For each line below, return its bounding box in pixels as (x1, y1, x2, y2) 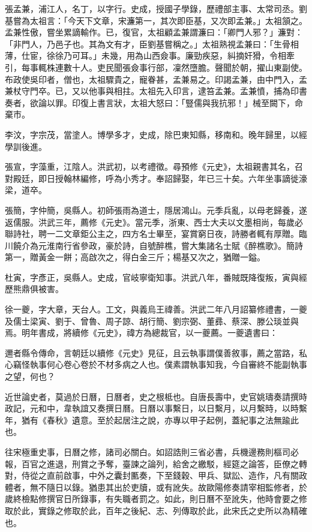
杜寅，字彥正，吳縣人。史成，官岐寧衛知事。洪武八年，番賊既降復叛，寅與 (5, 270, 299, 283)
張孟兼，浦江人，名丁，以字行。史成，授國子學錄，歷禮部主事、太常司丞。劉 (5, 2, 307, 14)
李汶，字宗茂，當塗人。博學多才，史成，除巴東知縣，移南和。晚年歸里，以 (5, 128, 299, 140)
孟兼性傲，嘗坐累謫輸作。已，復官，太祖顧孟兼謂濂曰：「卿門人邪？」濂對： (5, 26, 303, 38)
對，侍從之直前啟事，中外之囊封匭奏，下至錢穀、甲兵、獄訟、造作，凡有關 (5, 469, 299, 482)
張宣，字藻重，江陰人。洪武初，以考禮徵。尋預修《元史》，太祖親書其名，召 (5, 160, 303, 173)
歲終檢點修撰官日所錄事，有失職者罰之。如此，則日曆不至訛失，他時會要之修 (5, 492, 307, 505)
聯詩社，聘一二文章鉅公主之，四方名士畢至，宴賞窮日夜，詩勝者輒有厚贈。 (5, 227, 299, 240)
